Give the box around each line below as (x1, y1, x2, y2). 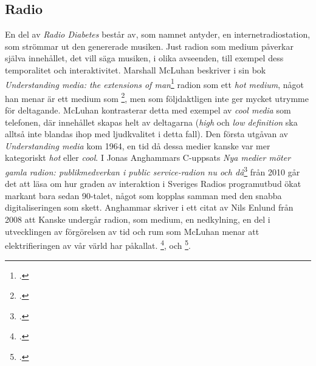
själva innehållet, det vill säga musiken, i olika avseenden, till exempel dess (5, 52, 284, 64)
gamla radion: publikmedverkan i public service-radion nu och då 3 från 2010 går (5, 164, 300, 178)
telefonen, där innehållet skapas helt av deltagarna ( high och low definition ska (5, 115, 298, 128)
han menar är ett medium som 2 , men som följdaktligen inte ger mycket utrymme (5, 90, 309, 104)
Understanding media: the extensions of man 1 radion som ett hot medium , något (5, 76, 304, 90)
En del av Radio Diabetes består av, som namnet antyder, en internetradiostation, (5, 28, 311, 41)
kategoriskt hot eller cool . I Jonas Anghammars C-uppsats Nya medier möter (5, 151, 291, 164)
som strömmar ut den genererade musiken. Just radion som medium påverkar (5, 39, 294, 52)
